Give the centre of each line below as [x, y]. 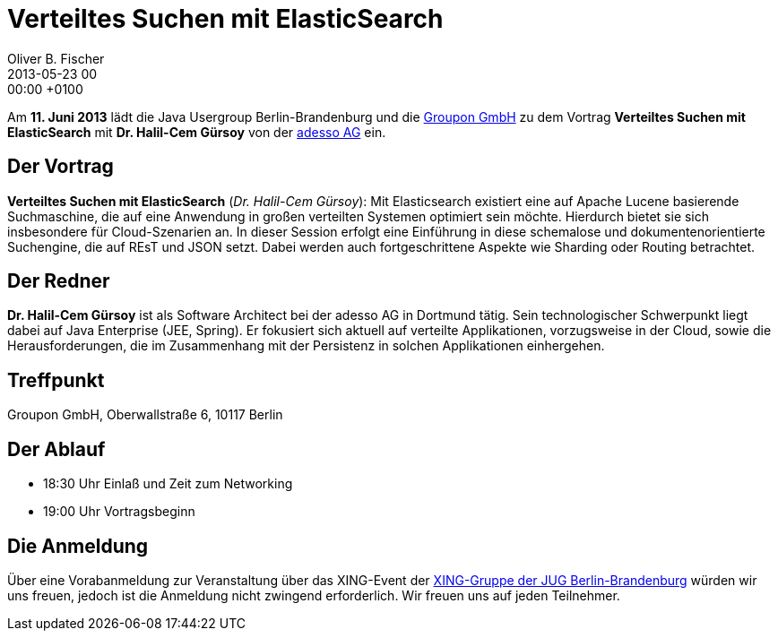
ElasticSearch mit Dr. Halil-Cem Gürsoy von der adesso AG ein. [197, 132]
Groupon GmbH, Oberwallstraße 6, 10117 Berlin [145, 415]
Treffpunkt [56, 380]
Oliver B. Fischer [56, 58]
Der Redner [59, 281]
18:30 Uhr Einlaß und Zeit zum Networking [168, 484]
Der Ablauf [56, 449]
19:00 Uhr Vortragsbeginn [119, 512]
